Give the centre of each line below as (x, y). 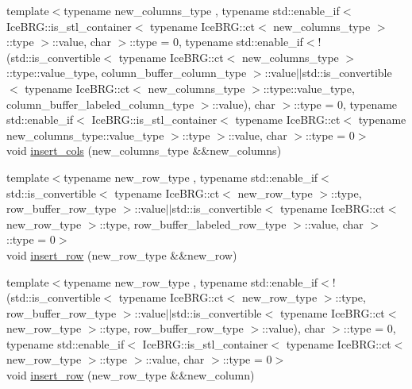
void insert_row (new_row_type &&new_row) (122, 254)
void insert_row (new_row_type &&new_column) (131, 375)
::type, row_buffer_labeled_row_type (193, 223)
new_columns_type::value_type (85, 135)
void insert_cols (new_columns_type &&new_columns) (144, 150)
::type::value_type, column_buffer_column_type (127, 73)
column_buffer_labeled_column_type (100, 104)
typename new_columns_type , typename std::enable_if (202, 10)
